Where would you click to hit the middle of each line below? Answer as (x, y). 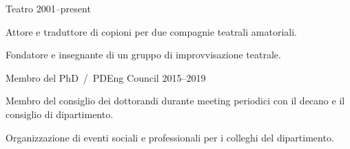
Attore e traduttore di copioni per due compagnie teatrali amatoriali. (151, 31)
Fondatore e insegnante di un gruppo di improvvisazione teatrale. (143, 55)
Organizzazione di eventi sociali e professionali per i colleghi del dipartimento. (170, 137)
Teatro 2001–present (48, 8)
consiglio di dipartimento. (60, 114)
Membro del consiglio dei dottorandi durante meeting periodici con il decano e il (175, 101)
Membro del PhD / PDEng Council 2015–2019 (106, 77)
